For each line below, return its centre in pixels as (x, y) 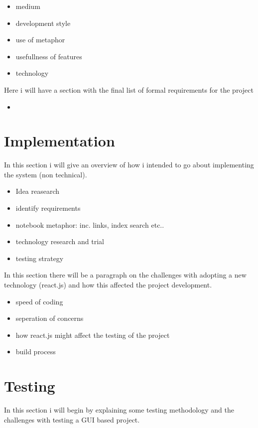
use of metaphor (40, 40)
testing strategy (40, 258)
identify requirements (48, 208)
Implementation (60, 141)
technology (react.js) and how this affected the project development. (108, 285)
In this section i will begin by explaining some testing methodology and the (119, 410)
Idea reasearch (38, 191)
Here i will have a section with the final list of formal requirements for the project (129, 89)
